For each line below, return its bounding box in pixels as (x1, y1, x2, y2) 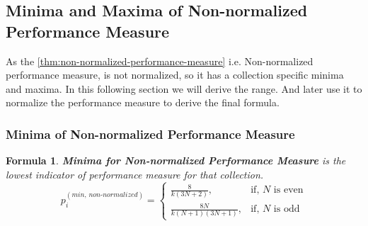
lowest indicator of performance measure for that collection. (6, 166, 264, 181)
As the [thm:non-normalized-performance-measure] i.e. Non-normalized (6, 53, 314, 68)
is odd (273, 204, 300, 215)
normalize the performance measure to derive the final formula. (6, 95, 280, 110)
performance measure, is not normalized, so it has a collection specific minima (6, 67, 344, 82)
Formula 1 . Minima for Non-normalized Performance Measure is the (6, 153, 346, 168)
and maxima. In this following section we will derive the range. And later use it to (6, 81, 362, 96)
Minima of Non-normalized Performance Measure (6, 125, 295, 142)
